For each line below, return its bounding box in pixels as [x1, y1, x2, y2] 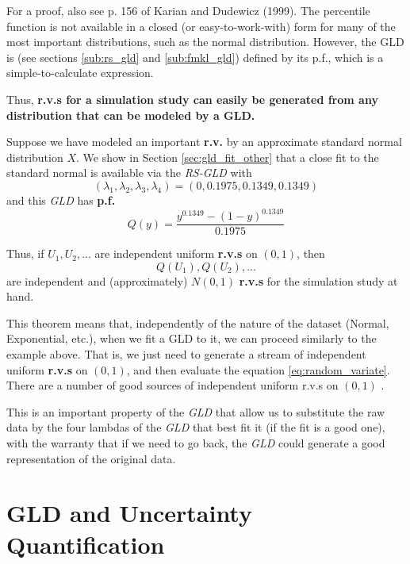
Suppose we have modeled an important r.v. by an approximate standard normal [6, 133, 402, 150]
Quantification [6, 528, 165, 560]
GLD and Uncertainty [6, 497, 252, 529]
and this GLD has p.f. [6, 191, 116, 208]
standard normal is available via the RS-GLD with [6, 164, 252, 181]
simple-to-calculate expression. [6, 64, 154, 81]
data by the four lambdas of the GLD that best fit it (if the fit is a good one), [6, 419, 385, 435]
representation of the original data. [6, 450, 176, 466]
